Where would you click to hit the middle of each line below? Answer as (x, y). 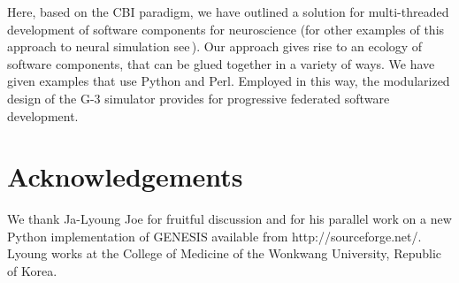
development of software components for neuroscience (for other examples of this (226, 29)
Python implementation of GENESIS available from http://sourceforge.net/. (214, 236)
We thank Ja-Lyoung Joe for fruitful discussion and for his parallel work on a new (229, 219)
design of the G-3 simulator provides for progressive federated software (199, 98)
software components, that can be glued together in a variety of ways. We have (221, 63)
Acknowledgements (125, 176)
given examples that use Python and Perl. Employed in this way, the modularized (229, 81)
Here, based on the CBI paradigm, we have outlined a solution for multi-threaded (228, 11)
